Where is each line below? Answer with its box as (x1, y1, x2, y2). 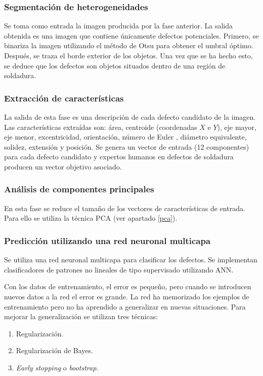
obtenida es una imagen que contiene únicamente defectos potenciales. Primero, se (4, 30, 259, 41)
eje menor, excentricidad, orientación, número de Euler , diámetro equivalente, (4, 131, 247, 142)
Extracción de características (4, 91, 124, 104)
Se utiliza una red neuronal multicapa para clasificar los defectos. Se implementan (4, 254, 257, 265)
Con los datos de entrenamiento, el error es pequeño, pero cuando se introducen (4, 281, 251, 292)
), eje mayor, (217, 121, 256, 132)
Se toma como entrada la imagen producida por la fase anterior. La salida (4, 20, 233, 31)
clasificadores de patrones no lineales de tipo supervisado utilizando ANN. (4, 264, 234, 275)
